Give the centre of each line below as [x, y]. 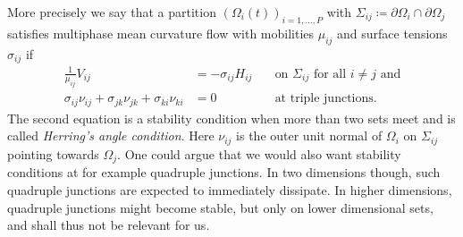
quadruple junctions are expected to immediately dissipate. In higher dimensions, [230, 189]
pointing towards [53, 153]
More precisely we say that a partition [112, 12]
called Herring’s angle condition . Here [111, 135]
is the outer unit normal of [309, 135]
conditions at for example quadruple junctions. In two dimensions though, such [224, 172]
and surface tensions [392, 33]
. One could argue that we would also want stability [259, 153]
